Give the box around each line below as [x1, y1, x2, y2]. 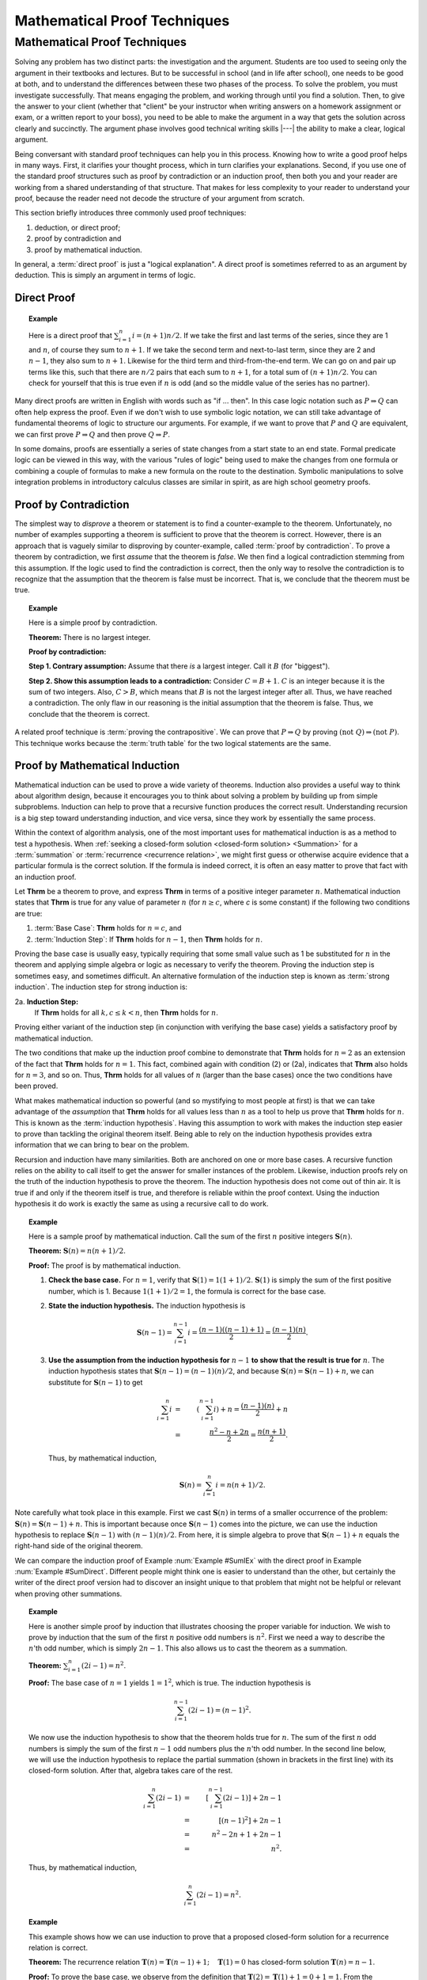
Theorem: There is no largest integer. [28, 632, 151, 642]
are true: [14, 908, 43, 918]
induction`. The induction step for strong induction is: [14, 982, 188, 992]
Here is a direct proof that [28, 331, 112, 341]
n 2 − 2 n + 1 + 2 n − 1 [211, 1829, 282, 1839]
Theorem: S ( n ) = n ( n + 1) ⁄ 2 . [28, 1246, 126, 1255]
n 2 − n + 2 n [209, 1426, 249, 1437]
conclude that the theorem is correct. [28, 709, 150, 718]
